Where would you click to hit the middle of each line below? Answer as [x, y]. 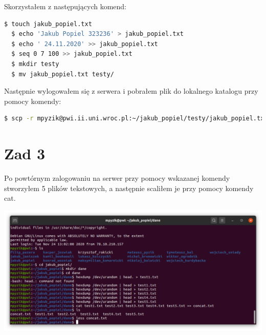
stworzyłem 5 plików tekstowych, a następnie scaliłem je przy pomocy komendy [129, 188]
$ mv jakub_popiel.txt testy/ [63, 74]
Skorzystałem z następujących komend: [65, 6]
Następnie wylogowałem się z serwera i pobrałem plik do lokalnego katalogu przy [131, 91]
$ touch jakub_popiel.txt [48, 24]
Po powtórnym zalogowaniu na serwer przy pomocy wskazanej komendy [117, 178]
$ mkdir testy [35, 64]
